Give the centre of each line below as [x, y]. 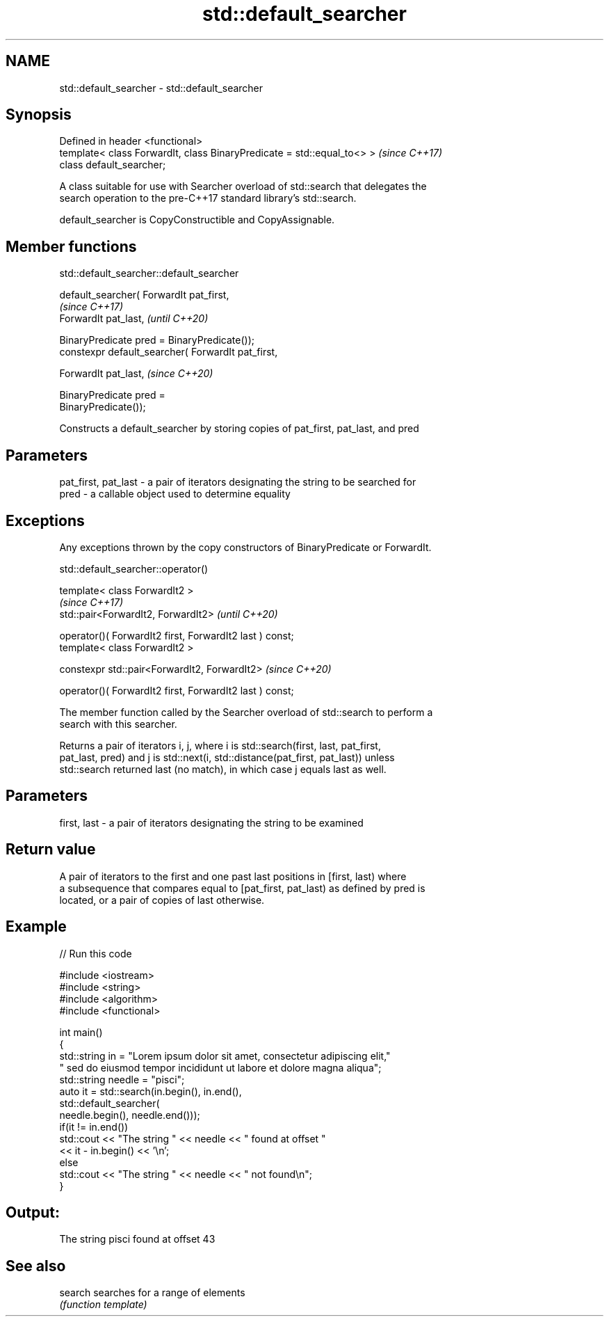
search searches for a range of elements [152, 1293]
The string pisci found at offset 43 [137, 1239]
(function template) [103, 1305]
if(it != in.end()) [94, 1126]
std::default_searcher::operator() [134, 568]
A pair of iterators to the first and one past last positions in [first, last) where [233, 876]
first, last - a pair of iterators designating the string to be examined [211, 822]
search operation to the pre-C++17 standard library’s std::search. [208, 198]
